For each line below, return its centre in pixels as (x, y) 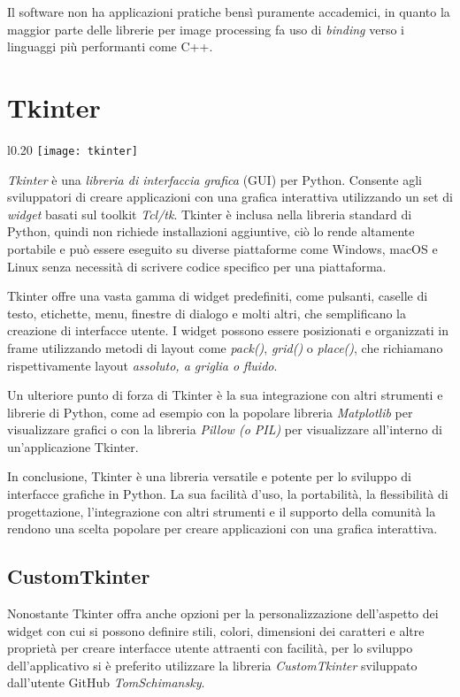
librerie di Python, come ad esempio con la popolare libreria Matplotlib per (210, 412)
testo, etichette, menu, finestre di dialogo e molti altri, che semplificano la (207, 313)
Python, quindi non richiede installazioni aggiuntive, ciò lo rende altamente (211, 231)
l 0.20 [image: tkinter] (73, 149)
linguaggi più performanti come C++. (110, 46)
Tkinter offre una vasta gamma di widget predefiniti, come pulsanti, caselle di (218, 296)
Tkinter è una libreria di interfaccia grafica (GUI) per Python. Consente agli (215, 179)
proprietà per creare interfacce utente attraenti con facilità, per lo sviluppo (210, 648)
